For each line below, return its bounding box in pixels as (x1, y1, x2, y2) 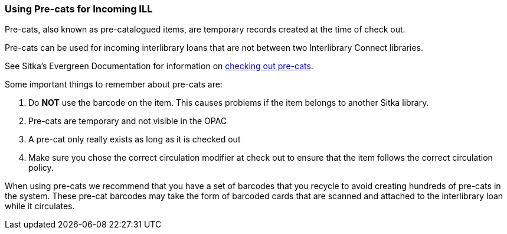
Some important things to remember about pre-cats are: (5, 79, 223, 90)
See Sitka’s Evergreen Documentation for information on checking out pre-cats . (5, 61, 313, 71)
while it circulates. (5, 201, 75, 212)
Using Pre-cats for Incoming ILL (5, 3, 153, 15)
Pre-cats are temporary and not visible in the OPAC (28, 116, 227, 126)
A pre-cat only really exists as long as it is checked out (28, 134, 241, 145)
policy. (28, 162, 54, 173)
